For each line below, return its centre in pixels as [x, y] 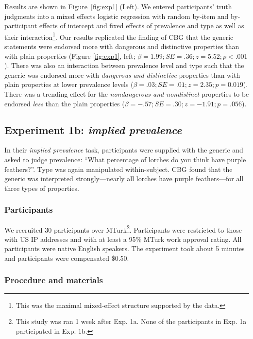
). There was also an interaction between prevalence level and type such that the [124, 65]
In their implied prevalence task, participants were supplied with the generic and [124, 150]
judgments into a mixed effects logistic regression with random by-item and [117, 16]
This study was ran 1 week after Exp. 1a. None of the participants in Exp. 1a [131, 321]
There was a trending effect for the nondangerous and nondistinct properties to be [127, 94]
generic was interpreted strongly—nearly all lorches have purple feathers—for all [124, 178]
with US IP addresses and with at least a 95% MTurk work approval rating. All [123, 239]
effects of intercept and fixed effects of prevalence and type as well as [142, 25]
